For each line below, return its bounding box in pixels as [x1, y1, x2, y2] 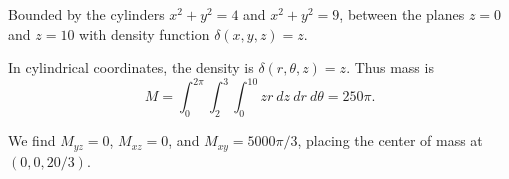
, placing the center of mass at [297, 130, 483, 151]
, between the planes [339, 4, 465, 24]
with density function [79, 23, 210, 44]
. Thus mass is [346, 57, 434, 78]
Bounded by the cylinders [8, 4, 165, 24]
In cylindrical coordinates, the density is [8, 57, 254, 78]
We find [8, 130, 56, 151]
